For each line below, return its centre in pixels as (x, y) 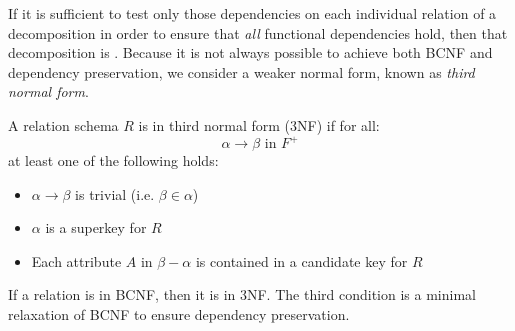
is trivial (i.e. (115, 193)
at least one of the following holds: (113, 160)
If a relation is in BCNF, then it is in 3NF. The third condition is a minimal (242, 294)
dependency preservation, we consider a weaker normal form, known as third (241, 71)
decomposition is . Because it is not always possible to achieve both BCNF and (250, 52)
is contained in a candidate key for (301, 260)
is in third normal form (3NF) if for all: (259, 124)
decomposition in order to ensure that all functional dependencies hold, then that (258, 32)
